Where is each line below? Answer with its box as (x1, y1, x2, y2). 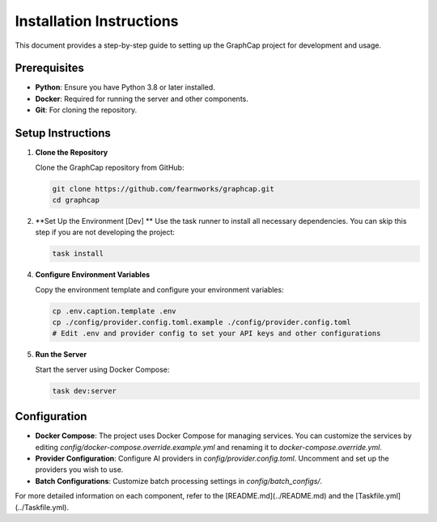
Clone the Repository (35, 148, 108, 158)
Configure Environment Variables (35, 270, 151, 280)
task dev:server (52, 386, 117, 395)
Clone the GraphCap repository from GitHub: (35, 162, 185, 172)
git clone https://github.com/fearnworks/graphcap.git (52, 184, 274, 193)
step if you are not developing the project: (35, 227, 176, 238)
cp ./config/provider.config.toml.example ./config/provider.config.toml (52, 318, 351, 327)
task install (52, 249, 104, 259)
